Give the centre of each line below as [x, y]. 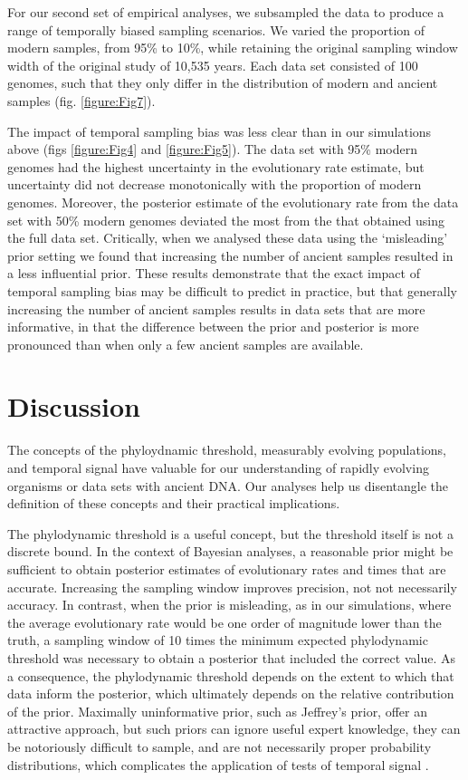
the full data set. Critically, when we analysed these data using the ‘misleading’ [228, 238]
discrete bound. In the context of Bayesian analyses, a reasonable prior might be [230, 551]
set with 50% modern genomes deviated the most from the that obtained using [226, 220]
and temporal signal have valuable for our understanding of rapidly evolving [218, 467]
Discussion [74, 406]
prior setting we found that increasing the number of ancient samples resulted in [230, 255]
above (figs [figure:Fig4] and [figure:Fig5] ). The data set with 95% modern [212, 149]
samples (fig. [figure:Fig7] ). [81, 100]
